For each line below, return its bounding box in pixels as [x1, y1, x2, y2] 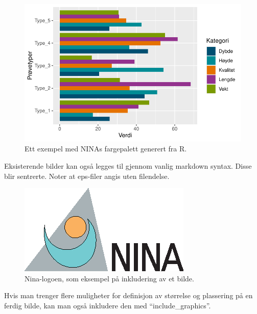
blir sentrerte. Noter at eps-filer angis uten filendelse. [4, 170, 170, 181]
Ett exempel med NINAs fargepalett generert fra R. [25, 143, 187, 154]
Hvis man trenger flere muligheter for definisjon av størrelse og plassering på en [4, 290, 253, 301]
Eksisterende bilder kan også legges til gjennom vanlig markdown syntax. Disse [4, 161, 252, 171]
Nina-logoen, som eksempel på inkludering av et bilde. [25, 273, 194, 283]
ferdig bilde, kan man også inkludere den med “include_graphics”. [4, 300, 211, 310]
